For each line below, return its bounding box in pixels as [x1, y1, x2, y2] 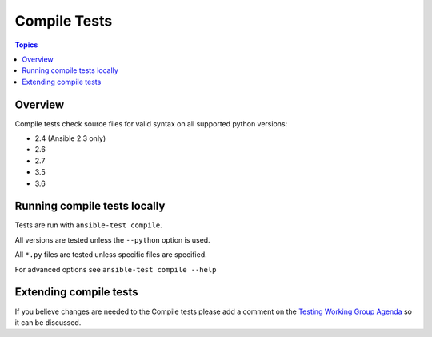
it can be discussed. [14, 317, 82, 327]
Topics [14, 40, 38, 50]
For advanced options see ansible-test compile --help [14, 264, 217, 274]
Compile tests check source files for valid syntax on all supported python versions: [14, 118, 288, 128]
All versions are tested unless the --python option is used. [14, 235, 211, 244]
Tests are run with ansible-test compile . [14, 220, 163, 230]
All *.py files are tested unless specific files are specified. [14, 250, 207, 259]
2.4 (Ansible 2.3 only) [34, 134, 106, 143]
